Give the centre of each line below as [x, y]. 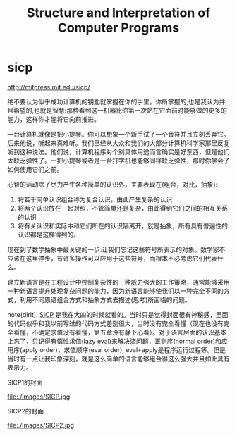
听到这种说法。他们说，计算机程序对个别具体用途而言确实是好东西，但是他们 [119, 151]
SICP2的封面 [26, 411]
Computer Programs [119, 28]
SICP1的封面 [25, 382]
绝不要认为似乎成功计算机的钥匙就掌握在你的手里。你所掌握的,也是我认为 [114, 101]
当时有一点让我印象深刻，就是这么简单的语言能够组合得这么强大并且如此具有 [119, 359]
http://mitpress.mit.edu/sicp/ [49, 87]
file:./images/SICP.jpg [39, 397]
